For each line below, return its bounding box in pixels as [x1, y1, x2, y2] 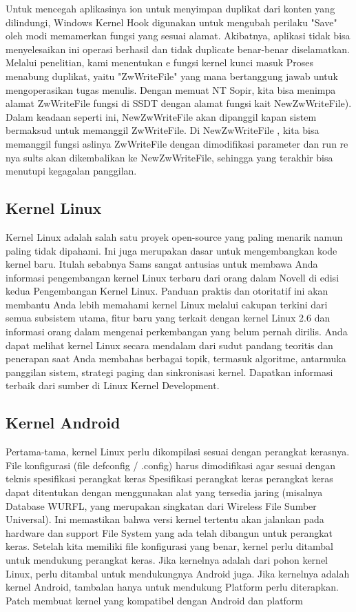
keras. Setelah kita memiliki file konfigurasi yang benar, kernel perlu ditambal [6, 539, 333, 553]
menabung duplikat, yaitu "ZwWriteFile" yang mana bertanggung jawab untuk [6, 68, 338, 83]
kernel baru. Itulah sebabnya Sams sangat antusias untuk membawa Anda [6, 257, 318, 271]
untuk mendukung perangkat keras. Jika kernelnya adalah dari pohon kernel [6, 553, 328, 566]
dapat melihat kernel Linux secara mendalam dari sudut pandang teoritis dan [6, 337, 333, 352]
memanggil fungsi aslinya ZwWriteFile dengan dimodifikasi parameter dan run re [6, 136, 348, 150]
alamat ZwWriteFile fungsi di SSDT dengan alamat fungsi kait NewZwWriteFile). [6, 96, 352, 110]
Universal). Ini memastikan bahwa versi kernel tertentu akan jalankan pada [6, 512, 324, 526]
